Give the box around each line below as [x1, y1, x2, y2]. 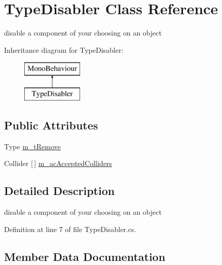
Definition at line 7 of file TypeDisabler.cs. [4, 223, 136, 234]
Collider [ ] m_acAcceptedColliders [4, 158, 112, 169]
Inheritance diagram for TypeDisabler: [4, 44, 124, 55]
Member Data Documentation [4, 248, 166, 264]
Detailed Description [4, 183, 115, 198]
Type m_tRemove [4, 141, 61, 151]
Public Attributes [4, 117, 98, 132]
